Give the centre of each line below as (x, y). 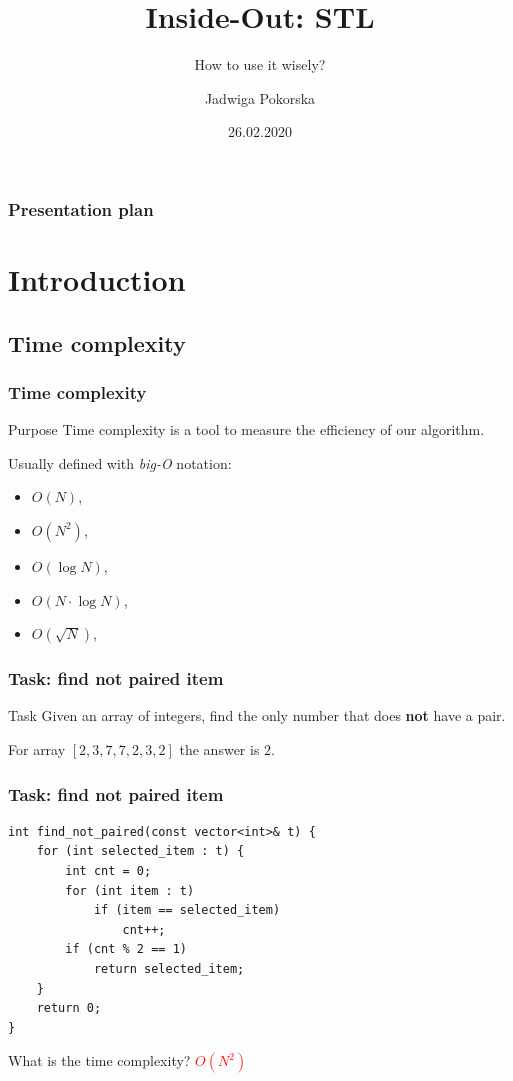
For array (37, 748)
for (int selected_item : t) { (140, 851)
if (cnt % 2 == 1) (126, 949)
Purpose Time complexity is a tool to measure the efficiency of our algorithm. (246, 429)
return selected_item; (169, 968)
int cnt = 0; (108, 870)
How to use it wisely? (260, 64)
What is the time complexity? (99, 1060)
